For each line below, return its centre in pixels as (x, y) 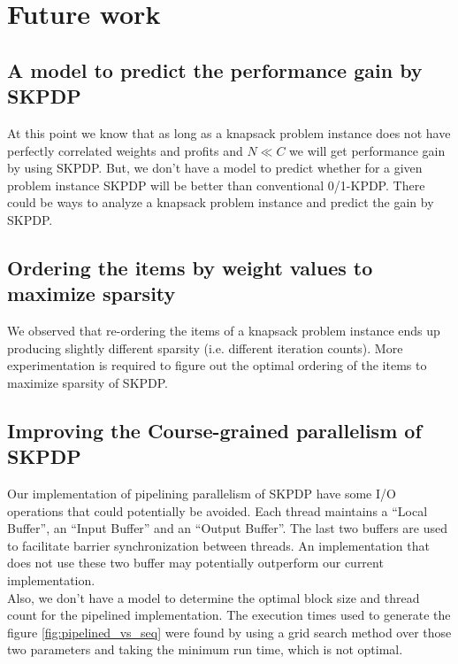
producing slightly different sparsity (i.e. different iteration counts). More (205, 347)
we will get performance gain (367, 150)
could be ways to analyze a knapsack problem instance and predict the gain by (221, 202)
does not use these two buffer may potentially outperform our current (195, 563)
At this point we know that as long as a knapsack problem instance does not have (229, 132)
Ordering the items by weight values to (190, 267)
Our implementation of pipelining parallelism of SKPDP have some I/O (202, 494)
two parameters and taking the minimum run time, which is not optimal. (205, 649)
